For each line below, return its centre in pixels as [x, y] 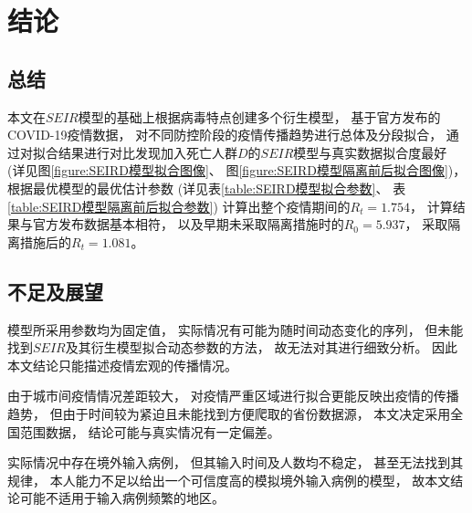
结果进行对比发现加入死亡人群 [147, 152]
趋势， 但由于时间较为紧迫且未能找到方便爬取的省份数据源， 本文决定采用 [229, 413]
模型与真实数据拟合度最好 [370, 152]
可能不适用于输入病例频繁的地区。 [122, 498]
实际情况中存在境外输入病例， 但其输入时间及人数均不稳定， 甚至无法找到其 [236, 462]
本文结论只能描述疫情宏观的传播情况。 [122, 365]
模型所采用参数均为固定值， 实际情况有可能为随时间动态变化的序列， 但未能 [236, 329]
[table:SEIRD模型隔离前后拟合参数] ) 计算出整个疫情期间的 [179, 206]
